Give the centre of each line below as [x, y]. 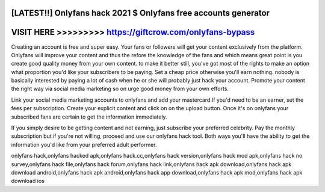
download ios [28, 181]
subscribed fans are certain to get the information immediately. [89, 117]
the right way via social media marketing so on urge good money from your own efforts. [120, 89]
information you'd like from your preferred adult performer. [84, 144]
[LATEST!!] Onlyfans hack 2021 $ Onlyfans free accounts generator [141, 13]
